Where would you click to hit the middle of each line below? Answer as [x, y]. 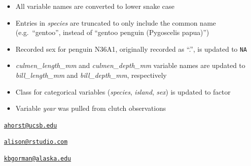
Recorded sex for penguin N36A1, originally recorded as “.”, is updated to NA [131, 49]
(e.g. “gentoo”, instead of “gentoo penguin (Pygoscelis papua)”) [112, 32]
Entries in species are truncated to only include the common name [116, 22]
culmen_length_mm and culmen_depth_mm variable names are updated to [130, 65]
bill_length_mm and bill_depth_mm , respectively [91, 75]
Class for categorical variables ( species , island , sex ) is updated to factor [123, 91]
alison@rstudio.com [36, 142]
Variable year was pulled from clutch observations [91, 108]
